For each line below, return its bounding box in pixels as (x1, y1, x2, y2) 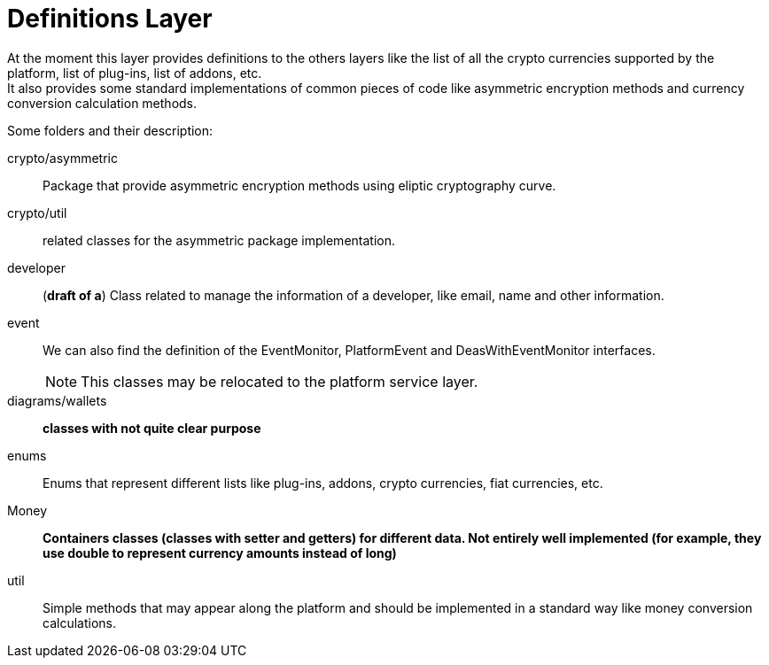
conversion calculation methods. (7, 95, 198, 111)
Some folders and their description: (7, 122, 214, 138)
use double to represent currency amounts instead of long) (43, 545, 397, 561)
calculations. (43, 615, 116, 630)
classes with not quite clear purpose (43, 420, 261, 436)
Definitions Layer (7, 4, 213, 34)
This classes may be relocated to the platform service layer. (81, 372, 478, 390)
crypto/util (7, 205, 67, 220)
